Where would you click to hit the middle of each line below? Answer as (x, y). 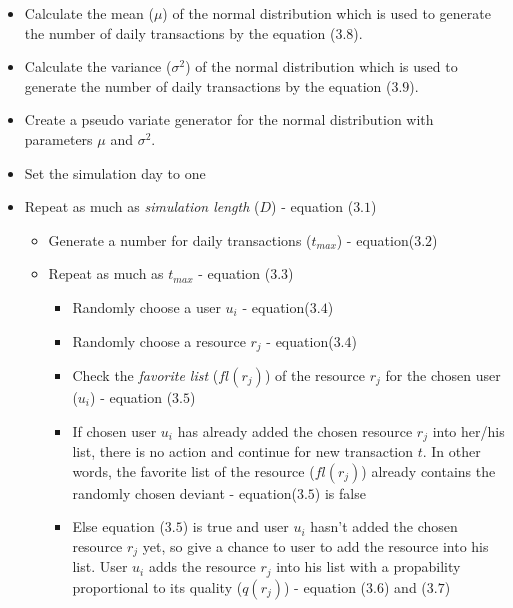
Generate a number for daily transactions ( (180, 239)
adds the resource (202, 566)
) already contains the (428, 470)
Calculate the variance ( (98, 66)
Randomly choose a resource (159, 340)
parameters (58, 138)
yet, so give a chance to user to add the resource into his (315, 545)
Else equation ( (118, 526)
